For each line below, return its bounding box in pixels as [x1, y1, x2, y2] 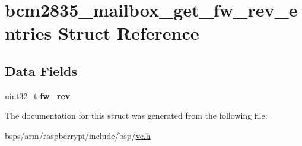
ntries [5, 21, 52, 45]
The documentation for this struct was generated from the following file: [5, 109, 268, 122]
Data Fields [5, 61, 78, 80]
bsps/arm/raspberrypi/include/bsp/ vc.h [5, 129, 151, 141]
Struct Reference [58, 21, 199, 45]
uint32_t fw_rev [5, 89, 71, 101]
